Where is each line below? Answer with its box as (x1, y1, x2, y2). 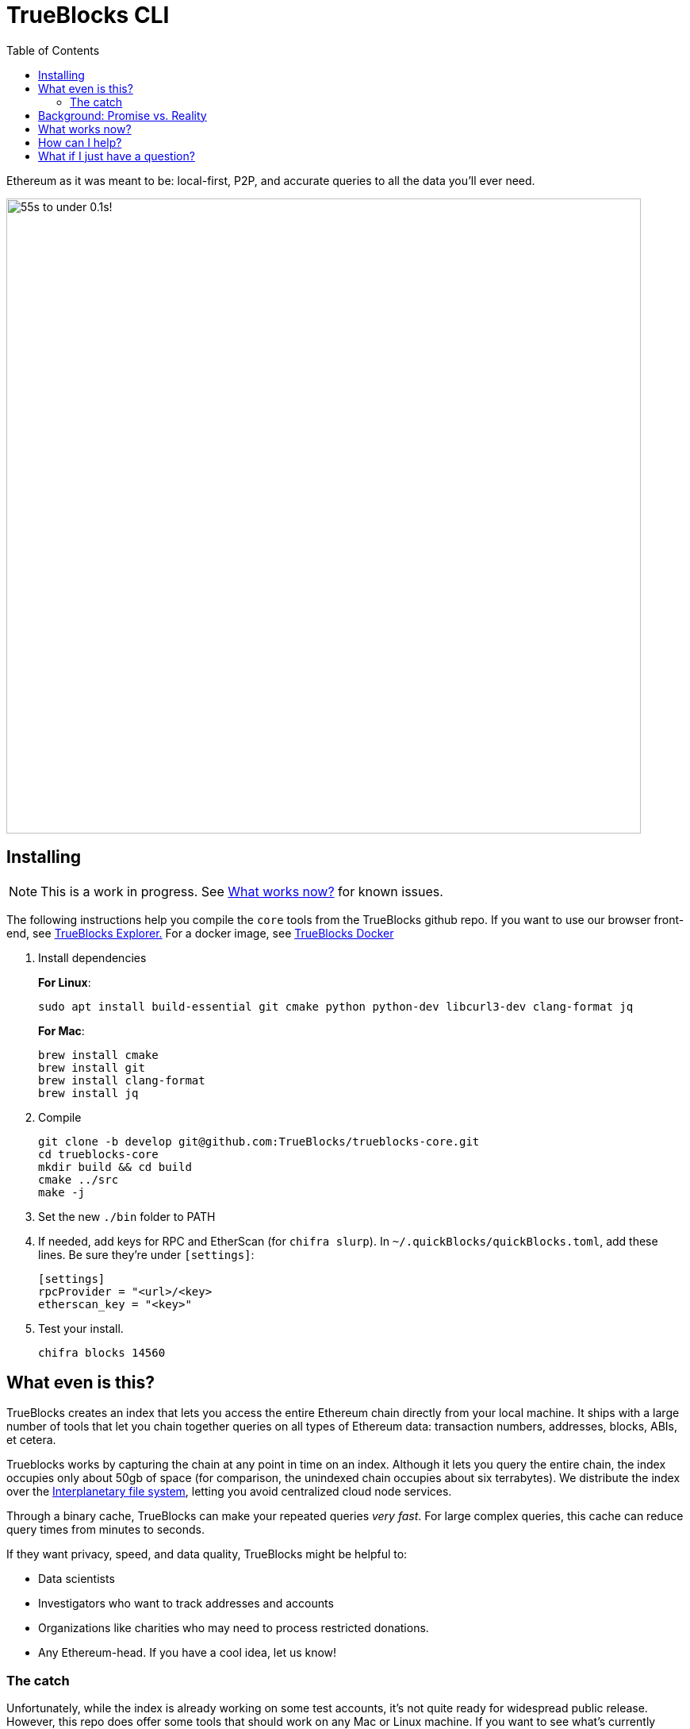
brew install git (38, 1061, 145, 1074)
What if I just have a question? (38, 148, 195, 163)
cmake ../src (38, 1173, 119, 1186)
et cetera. (6, 1433, 56, 1447)
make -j (38, 1185, 86, 1199)
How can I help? (38, 135, 122, 149)
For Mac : (38, 1023, 85, 1038)
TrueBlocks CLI (6, 2, 170, 29)
